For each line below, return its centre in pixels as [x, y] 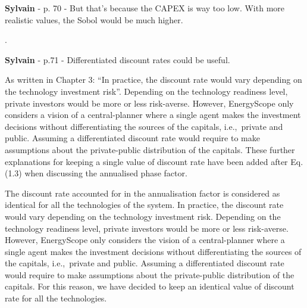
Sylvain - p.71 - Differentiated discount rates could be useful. [118, 59]
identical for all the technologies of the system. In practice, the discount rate [144, 205]
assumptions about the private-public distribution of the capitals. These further [150, 149]
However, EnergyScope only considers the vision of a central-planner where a [145, 240]
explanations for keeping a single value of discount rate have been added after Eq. [154, 161]
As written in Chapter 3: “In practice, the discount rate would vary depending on [153, 80]
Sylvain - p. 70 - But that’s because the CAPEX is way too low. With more [145, 8]
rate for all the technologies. [56, 298]
